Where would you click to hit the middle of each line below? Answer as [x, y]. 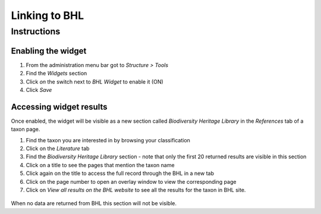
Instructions [36, 31]
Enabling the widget [49, 51]
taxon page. [26, 129]
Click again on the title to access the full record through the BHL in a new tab [120, 173]
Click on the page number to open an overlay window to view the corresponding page [131, 181]
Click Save [39, 90]
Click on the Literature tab [58, 148]
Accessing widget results [59, 107]
